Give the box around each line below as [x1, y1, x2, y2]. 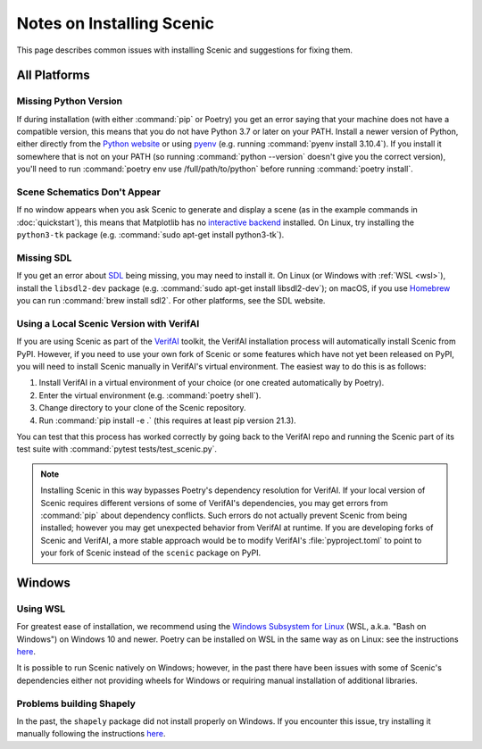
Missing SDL [16, 251, 72, 263]
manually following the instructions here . [16, 728, 166, 739]
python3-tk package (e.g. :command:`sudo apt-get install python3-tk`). [16, 229, 285, 240]
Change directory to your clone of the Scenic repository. [38, 403, 246, 413]
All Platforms [16, 68, 90, 83]
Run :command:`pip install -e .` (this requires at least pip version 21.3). [38, 415, 296, 426]
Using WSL [16, 603, 66, 615]
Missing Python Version [16, 95, 123, 107]
